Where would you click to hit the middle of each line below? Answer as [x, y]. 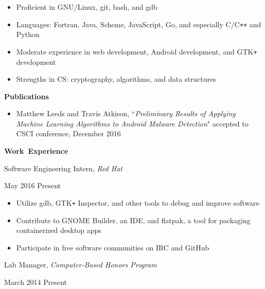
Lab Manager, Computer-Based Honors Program [81, 265]
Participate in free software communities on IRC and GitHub [113, 247]
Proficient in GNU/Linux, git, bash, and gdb [87, 7]
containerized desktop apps [59, 230]
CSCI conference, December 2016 [68, 133]
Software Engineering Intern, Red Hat [63, 168]
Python [28, 34]
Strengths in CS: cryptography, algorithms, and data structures [116, 79]
